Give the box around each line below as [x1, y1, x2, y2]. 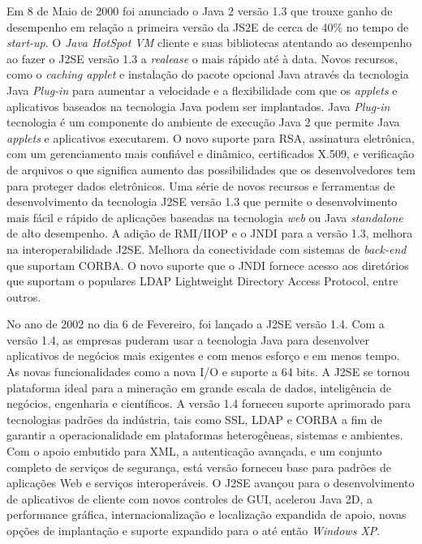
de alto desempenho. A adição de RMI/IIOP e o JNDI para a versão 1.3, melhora [6, 225, 413, 242]
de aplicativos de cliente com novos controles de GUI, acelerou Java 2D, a [6, 490, 373, 507]
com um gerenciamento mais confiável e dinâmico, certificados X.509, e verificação [6, 145, 415, 162]
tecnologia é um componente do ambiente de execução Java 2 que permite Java [6, 114, 400, 131]
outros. [6, 288, 41, 305]
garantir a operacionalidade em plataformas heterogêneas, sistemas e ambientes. [6, 426, 403, 443]
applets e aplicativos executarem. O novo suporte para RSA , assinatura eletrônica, [6, 129, 416, 146]
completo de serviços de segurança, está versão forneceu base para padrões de [6, 458, 391, 475]
